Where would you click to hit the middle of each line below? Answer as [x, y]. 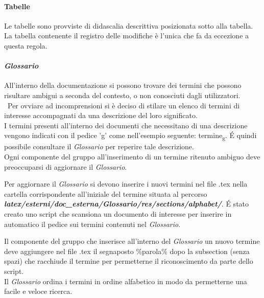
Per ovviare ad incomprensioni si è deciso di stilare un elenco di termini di [124, 105]
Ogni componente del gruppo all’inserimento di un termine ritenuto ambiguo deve [132, 157]
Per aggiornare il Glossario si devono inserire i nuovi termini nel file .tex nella [126, 184]
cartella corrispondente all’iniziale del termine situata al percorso [106, 193]
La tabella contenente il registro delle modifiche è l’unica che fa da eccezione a [127, 36]
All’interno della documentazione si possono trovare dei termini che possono [123, 85]
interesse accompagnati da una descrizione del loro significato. [101, 115]
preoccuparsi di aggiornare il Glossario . [66, 166]
